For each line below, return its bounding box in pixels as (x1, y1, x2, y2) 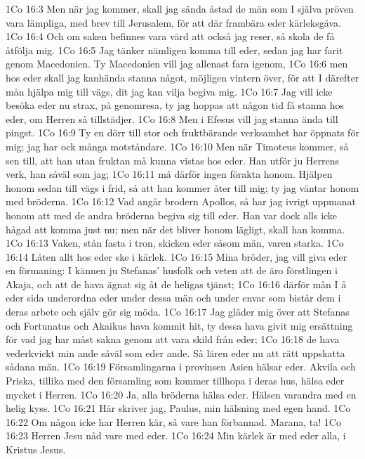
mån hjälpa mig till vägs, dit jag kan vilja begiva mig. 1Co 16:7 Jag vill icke (6, 84, 333, 98)
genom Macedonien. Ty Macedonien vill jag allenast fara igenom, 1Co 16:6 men (6, 56, 348, 71)
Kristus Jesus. (6, 442, 66, 456)
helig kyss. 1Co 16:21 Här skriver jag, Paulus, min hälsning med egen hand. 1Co (6, 401, 351, 415)
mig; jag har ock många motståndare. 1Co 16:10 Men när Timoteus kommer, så (6, 138, 349, 153)
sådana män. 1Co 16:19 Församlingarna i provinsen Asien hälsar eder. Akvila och (6, 359, 356, 374)
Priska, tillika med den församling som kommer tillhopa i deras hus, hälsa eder (6, 373, 345, 388)
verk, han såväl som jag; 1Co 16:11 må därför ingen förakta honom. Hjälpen (6, 167, 333, 181)
